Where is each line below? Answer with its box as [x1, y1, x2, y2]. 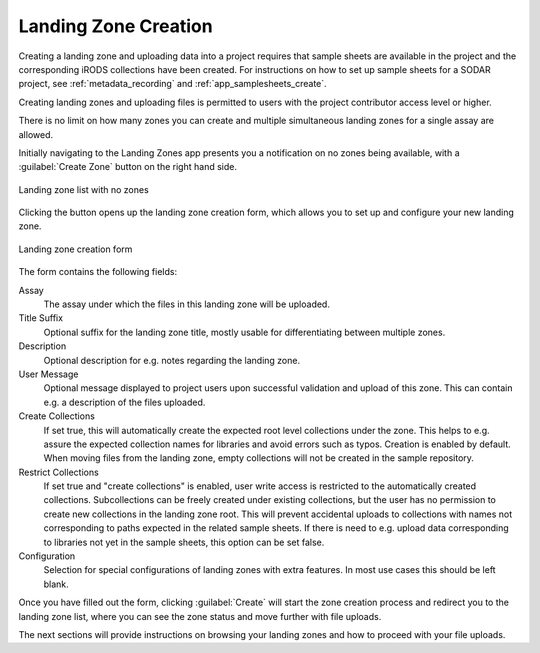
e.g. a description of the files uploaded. [43, 396, 206, 408]
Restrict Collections [18, 466, 99, 478]
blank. [43, 578, 69, 590]
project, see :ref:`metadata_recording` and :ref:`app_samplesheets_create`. [18, 78, 327, 90]
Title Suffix [18, 312, 64, 324]
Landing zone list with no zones [18, 183, 149, 195]
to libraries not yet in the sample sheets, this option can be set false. [43, 536, 325, 548]
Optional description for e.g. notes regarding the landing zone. [43, 354, 300, 366]
